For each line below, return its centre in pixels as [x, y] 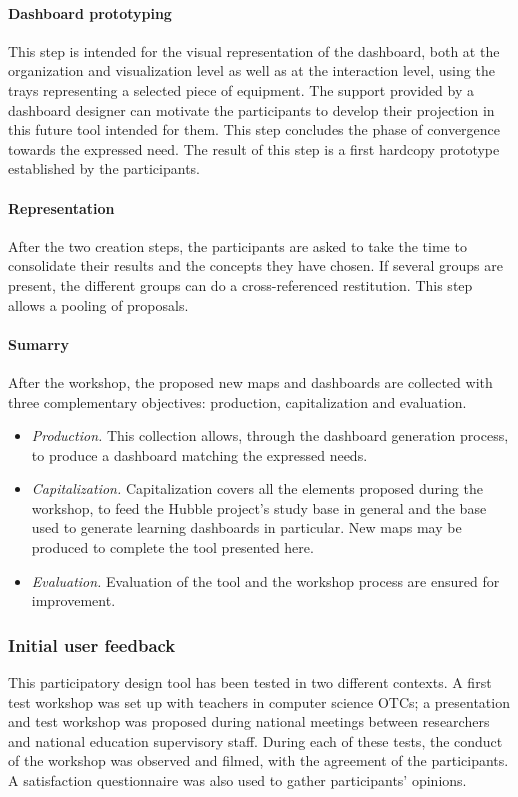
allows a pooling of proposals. [98, 304]
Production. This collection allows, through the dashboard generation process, [270, 435]
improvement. [73, 600]
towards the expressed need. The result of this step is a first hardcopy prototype [254, 148]
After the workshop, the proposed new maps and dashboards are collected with [250, 381]
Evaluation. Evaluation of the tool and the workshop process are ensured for [265, 580]
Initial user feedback [92, 644]
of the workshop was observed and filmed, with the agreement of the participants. [258, 760]
